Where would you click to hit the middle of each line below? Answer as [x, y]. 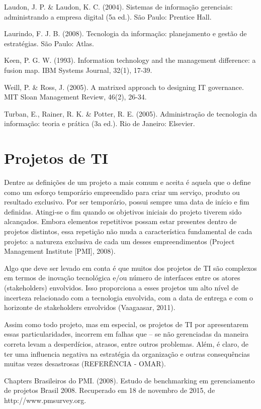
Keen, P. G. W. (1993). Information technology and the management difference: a [130, 60]
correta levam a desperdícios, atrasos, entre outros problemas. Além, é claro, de [126, 343]
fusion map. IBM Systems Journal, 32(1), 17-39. [78, 70]
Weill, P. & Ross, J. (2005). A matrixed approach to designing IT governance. [124, 87]
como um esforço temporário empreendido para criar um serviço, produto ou [122, 192]
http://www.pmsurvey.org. [45, 400]
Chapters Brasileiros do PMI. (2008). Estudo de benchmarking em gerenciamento [129, 380]
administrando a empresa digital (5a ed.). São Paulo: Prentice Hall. [108, 16]
